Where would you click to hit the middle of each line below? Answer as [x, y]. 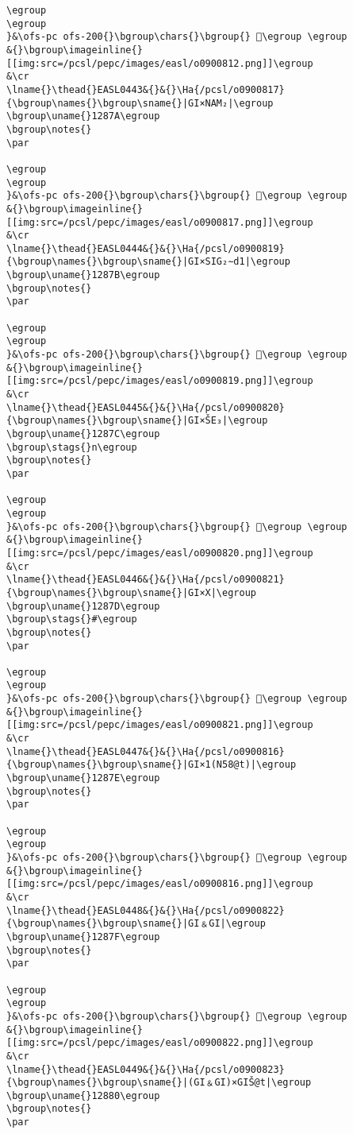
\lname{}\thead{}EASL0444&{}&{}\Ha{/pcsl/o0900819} [146, 248]
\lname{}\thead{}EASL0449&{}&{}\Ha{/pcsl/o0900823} [146, 1069]
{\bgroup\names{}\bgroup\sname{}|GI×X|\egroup [131, 592]
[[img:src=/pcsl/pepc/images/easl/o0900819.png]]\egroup [160, 381]
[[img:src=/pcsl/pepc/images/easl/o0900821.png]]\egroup [160, 725]
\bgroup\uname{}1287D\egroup [83, 606]
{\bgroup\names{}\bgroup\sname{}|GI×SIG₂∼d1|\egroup [148, 262]
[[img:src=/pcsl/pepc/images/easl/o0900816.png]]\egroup [160, 884]
